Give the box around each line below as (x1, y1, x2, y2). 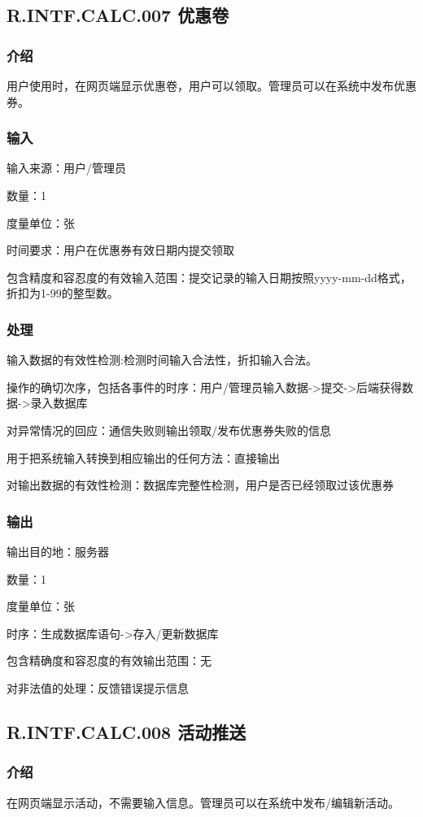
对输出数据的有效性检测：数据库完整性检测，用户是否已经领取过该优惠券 (7, 476, 394, 493)
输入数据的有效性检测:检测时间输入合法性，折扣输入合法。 (7, 351, 317, 368)
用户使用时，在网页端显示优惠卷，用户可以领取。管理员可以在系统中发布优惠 (7, 77, 416, 93)
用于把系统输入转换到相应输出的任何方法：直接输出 (7, 449, 280, 466)
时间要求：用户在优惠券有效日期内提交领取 (7, 241, 234, 259)
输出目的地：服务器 (7, 542, 109, 559)
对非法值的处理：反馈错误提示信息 (7, 679, 189, 696)
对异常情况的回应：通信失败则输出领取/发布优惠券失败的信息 (7, 421, 331, 438)
